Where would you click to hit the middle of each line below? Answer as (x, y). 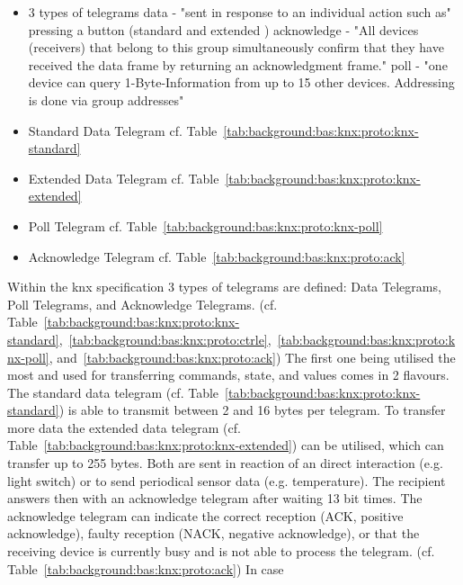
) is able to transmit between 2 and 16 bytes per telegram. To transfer (252, 410)
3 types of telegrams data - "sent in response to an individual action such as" (240, 12)
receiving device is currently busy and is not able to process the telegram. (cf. (221, 551)
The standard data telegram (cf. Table (113, 392)
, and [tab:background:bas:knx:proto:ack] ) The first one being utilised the (252, 357)
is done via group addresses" (106, 99)
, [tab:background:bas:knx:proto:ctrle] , (165, 339)
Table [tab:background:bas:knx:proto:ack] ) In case (146, 568)
